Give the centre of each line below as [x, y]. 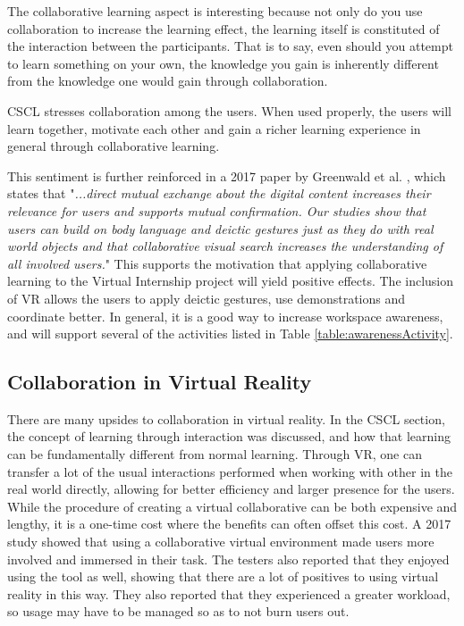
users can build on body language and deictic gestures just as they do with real [220, 228]
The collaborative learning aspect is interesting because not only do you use [215, 11]
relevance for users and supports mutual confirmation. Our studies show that [217, 210]
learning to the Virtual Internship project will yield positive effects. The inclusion [231, 281]
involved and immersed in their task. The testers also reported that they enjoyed [228, 559]
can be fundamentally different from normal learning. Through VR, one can [215, 454]
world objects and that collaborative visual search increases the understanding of [225, 246]
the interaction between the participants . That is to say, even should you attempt [230, 46]
